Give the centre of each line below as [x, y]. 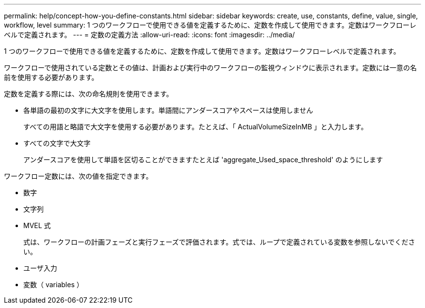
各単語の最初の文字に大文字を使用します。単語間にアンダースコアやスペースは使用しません [168, 110]
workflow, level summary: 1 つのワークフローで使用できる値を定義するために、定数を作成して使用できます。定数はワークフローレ [210, 25]
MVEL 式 [37, 225]
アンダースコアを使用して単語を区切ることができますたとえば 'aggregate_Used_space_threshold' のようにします [203, 160]
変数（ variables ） [53, 285]
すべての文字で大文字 [57, 143]
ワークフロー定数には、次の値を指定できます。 [78, 176]
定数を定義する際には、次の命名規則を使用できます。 [89, 94]
